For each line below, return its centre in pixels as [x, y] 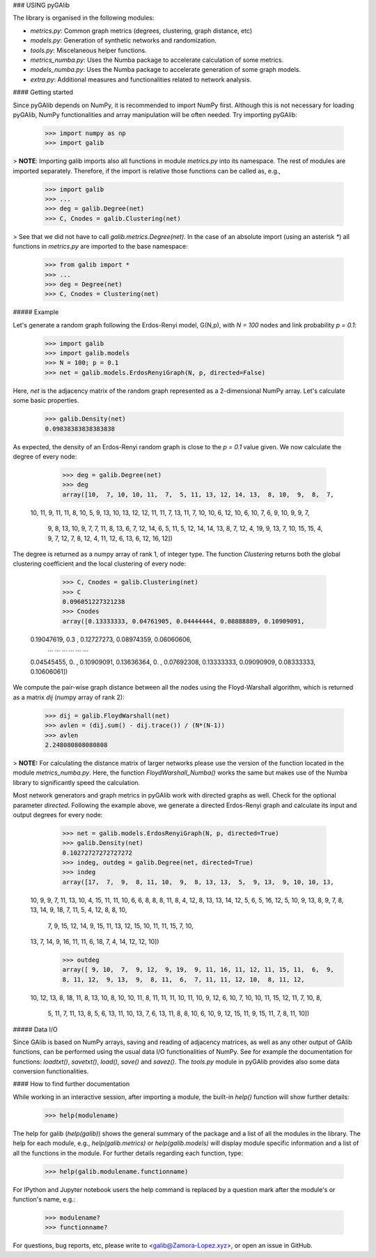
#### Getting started [43, 92]
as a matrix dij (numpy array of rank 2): [69, 697]
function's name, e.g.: [44, 1199]
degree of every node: [45, 457]
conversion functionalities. [51, 1071]
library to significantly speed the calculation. [77, 782]
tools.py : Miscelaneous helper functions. [89, 50]
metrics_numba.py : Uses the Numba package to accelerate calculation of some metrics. [157, 60]
